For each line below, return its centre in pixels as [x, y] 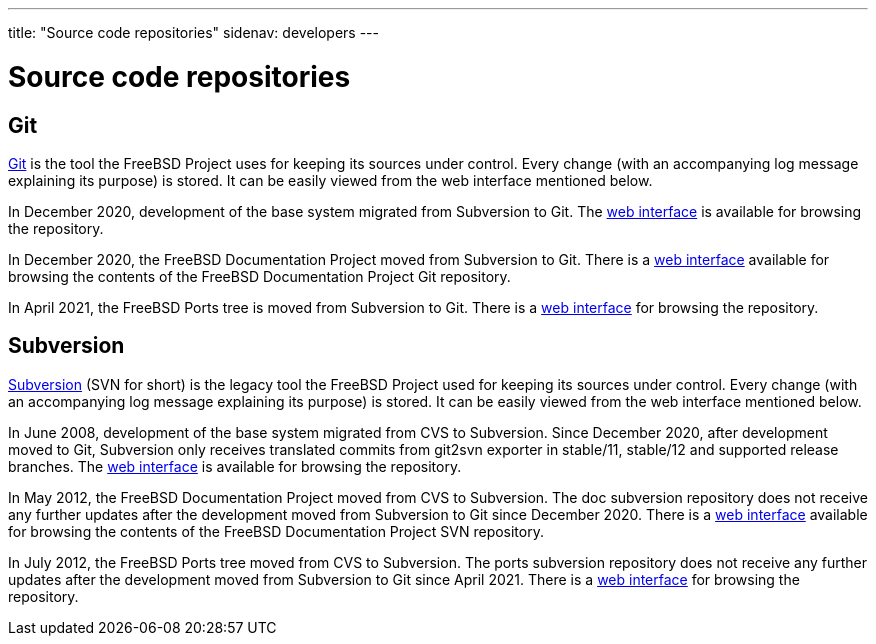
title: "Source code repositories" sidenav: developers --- [193, 32]
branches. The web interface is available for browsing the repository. [235, 466]
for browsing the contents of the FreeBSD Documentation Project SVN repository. [276, 531]
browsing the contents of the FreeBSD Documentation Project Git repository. [259, 276]
